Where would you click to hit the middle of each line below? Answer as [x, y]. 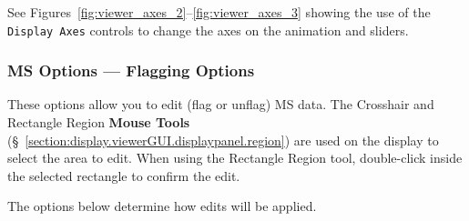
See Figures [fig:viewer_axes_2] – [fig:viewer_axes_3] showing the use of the [219, 12]
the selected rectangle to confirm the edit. [124, 175]
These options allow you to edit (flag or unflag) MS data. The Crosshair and [221, 104]
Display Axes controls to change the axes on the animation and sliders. [208, 30]
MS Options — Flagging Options [131, 70]
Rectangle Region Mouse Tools [99, 122]
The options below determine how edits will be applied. [162, 206]
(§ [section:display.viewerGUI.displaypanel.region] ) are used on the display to [223, 140]
